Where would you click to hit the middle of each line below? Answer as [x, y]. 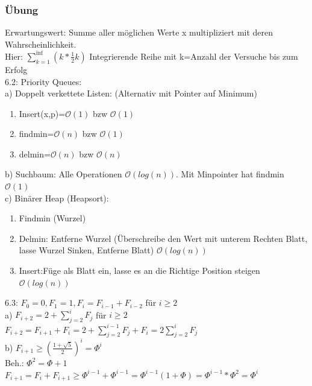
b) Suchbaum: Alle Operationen [64, 174]
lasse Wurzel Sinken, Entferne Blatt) [86, 250]
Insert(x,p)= [42, 113]
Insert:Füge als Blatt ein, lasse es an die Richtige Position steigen [139, 271]
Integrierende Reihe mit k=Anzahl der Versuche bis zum [194, 56]
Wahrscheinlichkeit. [41, 44]
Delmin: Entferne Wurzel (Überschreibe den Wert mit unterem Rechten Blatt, [163, 238]
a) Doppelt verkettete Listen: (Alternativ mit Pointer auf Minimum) [131, 93]
